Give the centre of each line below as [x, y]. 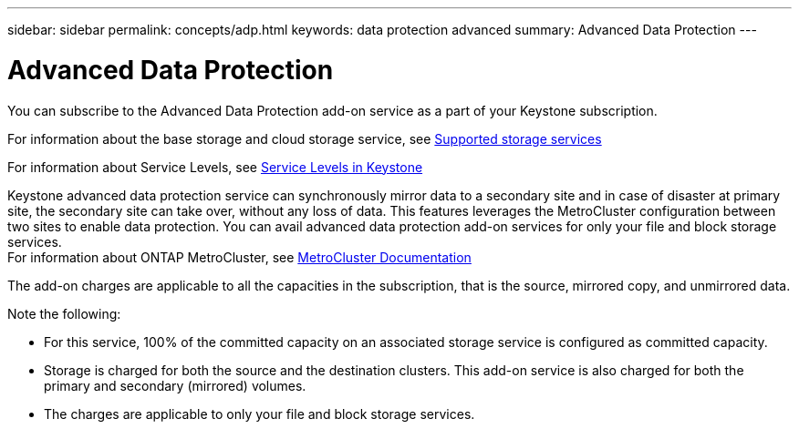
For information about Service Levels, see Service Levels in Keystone [215, 167]
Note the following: [64, 313]
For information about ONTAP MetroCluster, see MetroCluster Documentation [239, 257]
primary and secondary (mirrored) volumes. [175, 385]
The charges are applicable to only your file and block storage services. [259, 414]
